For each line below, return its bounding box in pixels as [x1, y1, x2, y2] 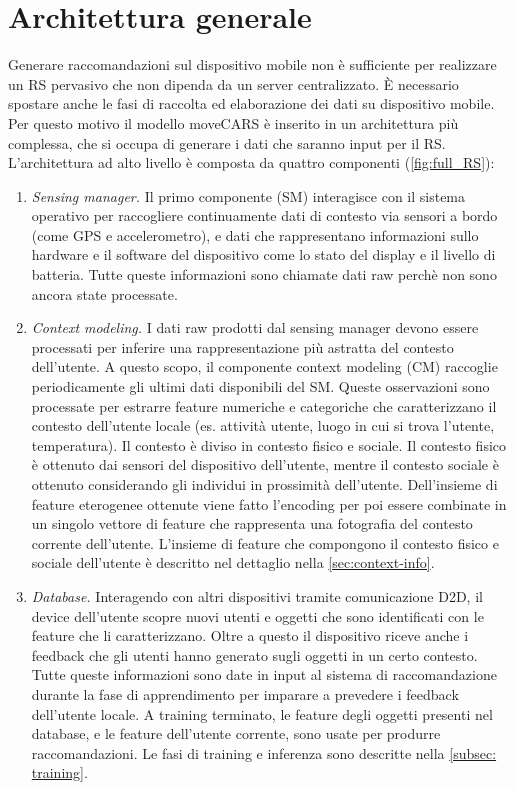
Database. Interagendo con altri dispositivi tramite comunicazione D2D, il [31, 585, 483, 606]
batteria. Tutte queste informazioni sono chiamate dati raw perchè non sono [31, 264, 497, 285]
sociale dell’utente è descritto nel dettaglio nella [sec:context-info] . [31, 552, 435, 573]
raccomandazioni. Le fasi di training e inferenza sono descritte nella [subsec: [31, 742, 497, 763]
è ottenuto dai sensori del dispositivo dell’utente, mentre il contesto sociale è [31, 454, 499, 475]
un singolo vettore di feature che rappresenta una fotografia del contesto [31, 513, 473, 534]
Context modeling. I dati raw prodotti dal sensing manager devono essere [31, 317, 479, 338]
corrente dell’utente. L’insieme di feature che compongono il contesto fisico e [31, 532, 499, 553]
